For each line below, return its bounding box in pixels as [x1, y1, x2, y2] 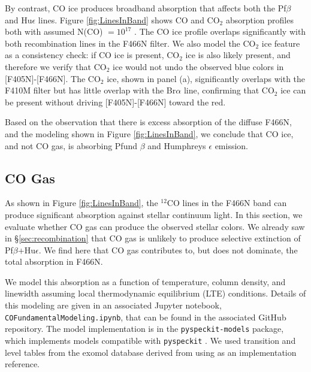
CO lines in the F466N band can [167, 196, 287, 209]
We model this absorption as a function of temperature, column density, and [5, 275, 286, 288]
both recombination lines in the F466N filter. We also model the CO [5, 37, 256, 49]
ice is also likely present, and [185, 49, 291, 61]
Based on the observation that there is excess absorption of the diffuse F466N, [5, 116, 292, 128]
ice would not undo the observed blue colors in [113, 60, 284, 72]
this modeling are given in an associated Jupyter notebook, [5, 299, 222, 311]
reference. [5, 358, 40, 370]
